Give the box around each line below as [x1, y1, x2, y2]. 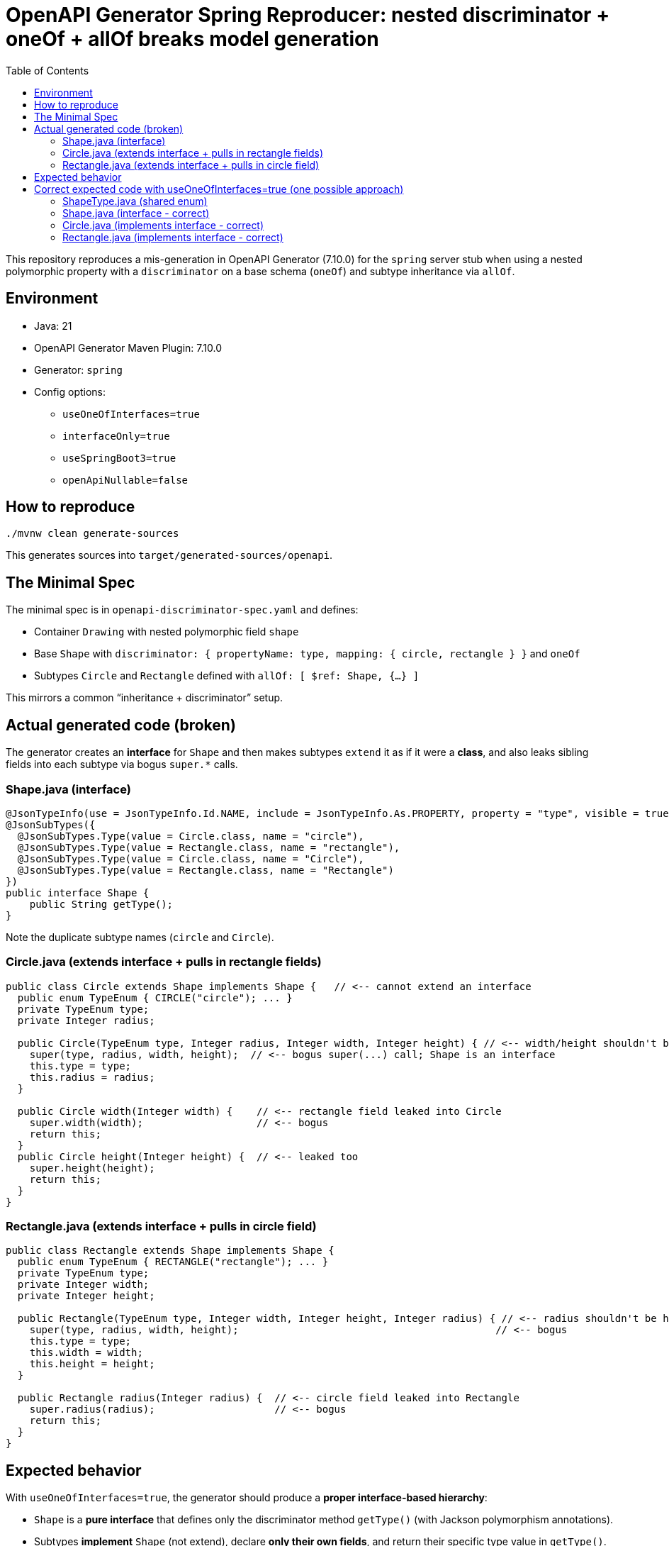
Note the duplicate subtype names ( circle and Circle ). [6, 930, 274, 943]
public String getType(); [29, 898, 174, 910]
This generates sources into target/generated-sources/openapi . [6, 549, 333, 562]
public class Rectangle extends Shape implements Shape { [6, 1245, 334, 1257]
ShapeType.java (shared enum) [62, 194, 208, 207]
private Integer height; [17, 1290, 155, 1302]
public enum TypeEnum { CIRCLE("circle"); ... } [17, 991, 293, 1003]
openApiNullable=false [62, 474, 189, 486]
